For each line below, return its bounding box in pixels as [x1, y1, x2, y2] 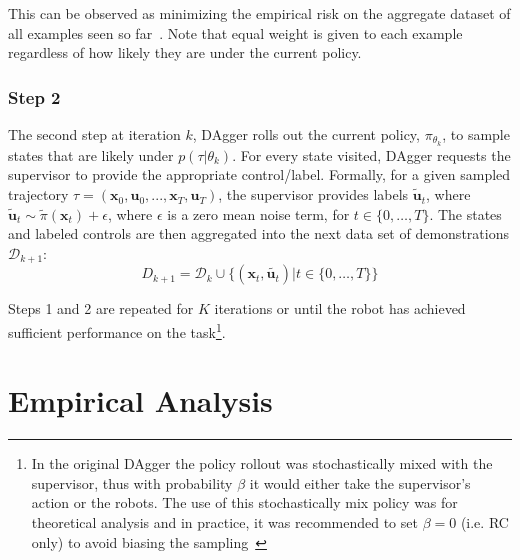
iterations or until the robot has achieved [214, 298, 466, 319]
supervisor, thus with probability [31, 472, 233, 493]
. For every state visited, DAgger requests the [232, 144, 511, 165]
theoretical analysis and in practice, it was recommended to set [31, 512, 418, 533]
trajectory [8, 184, 69, 205]
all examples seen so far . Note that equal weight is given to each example [8, 22, 463, 43]
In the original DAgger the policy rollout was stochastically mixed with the [31, 453, 493, 474]
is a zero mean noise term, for [167, 203, 350, 224]
